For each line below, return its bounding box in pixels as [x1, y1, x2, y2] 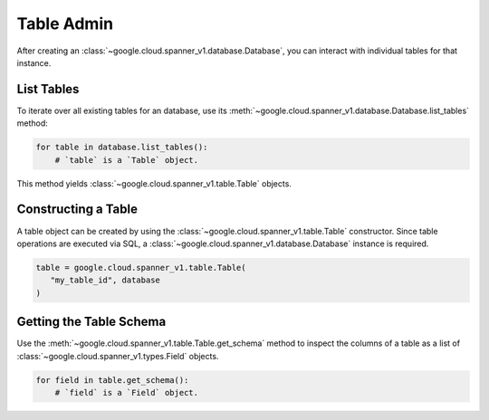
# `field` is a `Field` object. [54, 387, 199, 397]
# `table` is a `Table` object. [54, 155, 199, 165]
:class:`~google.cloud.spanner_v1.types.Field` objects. [16, 350, 219, 361]
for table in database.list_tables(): [35, 142, 208, 153]
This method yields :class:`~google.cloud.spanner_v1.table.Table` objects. [16, 177, 292, 189]
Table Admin [16, 14, 113, 33]
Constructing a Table [16, 202, 138, 217]
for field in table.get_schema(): [35, 375, 189, 385]
